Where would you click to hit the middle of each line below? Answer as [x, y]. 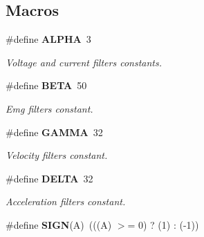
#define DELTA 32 [49, 178]
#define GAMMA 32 [54, 132]
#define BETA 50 [46, 85]
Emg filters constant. [49, 108]
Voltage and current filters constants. [84, 62]
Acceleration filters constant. [66, 201]
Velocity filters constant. [57, 155]
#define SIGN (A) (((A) [59, 224]
